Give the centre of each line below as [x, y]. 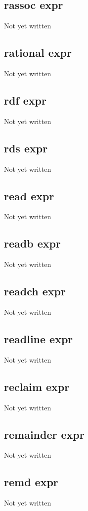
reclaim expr [37, 386]
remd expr [31, 482]
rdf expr [25, 100]
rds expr [26, 148]
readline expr [39, 338]
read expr [29, 195]
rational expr [38, 53]
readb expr [32, 243]
